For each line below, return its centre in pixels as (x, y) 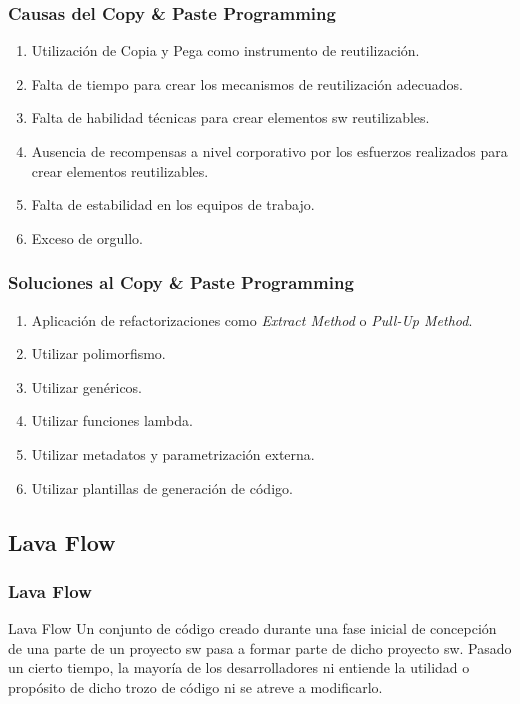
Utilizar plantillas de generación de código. (162, 487)
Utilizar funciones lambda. (112, 420)
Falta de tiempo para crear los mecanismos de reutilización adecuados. (247, 83)
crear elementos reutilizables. (120, 170)
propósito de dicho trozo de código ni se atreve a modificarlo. (195, 686)
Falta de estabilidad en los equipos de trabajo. (173, 204)
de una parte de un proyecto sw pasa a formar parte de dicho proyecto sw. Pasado (260, 647)
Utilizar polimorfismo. (98, 353)
